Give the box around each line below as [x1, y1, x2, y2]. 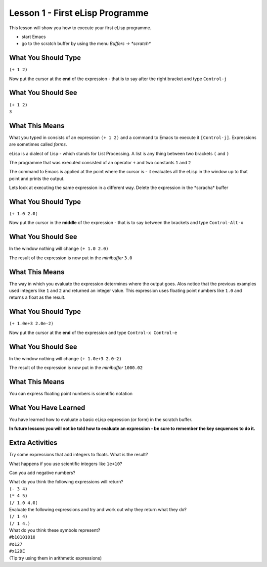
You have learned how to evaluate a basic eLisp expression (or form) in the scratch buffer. [9, 416, 193, 423]
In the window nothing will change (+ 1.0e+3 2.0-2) [9, 355, 122, 361]
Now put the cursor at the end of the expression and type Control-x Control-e [9, 330, 178, 335]
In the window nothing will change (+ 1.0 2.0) [9, 245, 109, 252]
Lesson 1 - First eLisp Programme [9, 7, 149, 18]
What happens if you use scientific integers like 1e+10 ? [9, 461, 122, 467]
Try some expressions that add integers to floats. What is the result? [9, 452, 148, 458]
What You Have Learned [9, 403, 86, 412]
